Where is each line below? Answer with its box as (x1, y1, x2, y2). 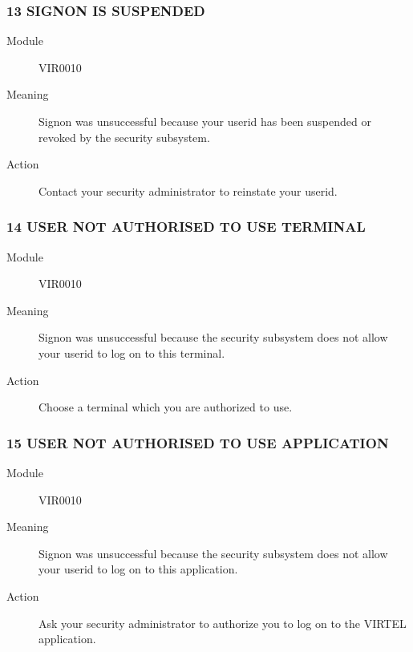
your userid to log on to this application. (38, 561, 238, 577)
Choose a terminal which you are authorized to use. (38, 399, 293, 415)
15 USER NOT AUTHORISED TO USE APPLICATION (6, 432, 389, 452)
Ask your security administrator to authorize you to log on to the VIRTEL (38, 614, 407, 631)
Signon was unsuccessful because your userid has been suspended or (38, 113, 371, 129)
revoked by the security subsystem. (38, 128, 210, 145)
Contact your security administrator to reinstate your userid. (38, 182, 338, 199)
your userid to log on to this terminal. (38, 344, 225, 361)
